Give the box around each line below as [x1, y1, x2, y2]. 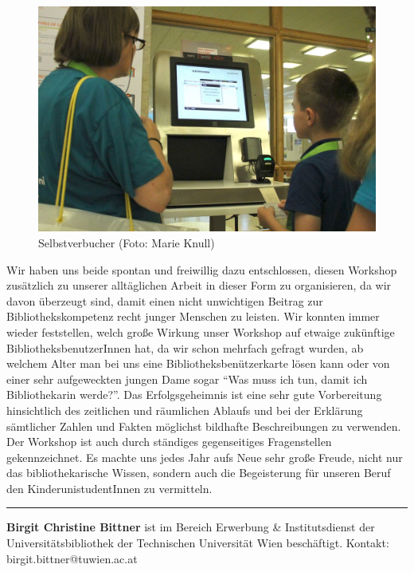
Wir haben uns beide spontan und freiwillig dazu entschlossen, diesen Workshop [6, 261, 397, 278]
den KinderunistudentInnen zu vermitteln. [6, 479, 213, 496]
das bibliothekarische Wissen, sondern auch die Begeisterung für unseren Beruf [6, 464, 391, 481]
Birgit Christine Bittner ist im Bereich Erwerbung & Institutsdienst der [6, 519, 375, 535]
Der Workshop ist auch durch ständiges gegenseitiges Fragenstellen [6, 433, 332, 450]
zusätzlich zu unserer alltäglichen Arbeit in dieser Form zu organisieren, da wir [6, 277, 392, 294]
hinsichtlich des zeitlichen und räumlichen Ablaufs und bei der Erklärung [6, 401, 363, 418]
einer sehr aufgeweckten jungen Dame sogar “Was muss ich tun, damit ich [6, 370, 368, 387]
